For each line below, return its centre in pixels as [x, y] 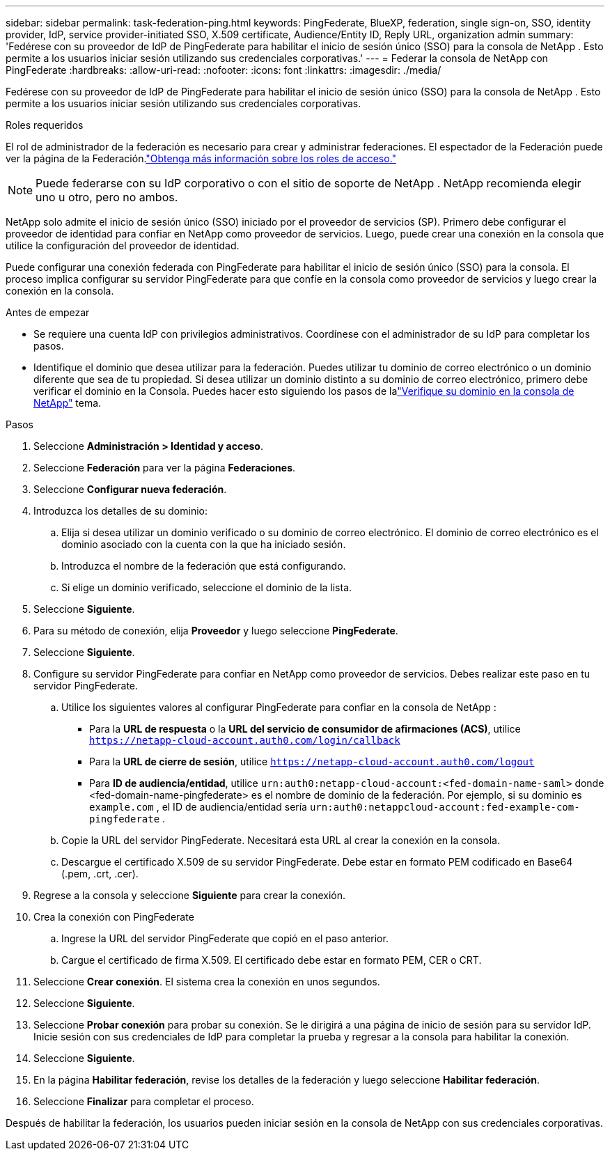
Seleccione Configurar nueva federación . [130, 489]
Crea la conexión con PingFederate [114, 917]
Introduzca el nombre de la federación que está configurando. [204, 566]
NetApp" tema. [68, 403]
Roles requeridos [45, 125]
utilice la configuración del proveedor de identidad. [123, 245]
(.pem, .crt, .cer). [100, 874]
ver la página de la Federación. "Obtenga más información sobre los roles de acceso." [201, 158]
